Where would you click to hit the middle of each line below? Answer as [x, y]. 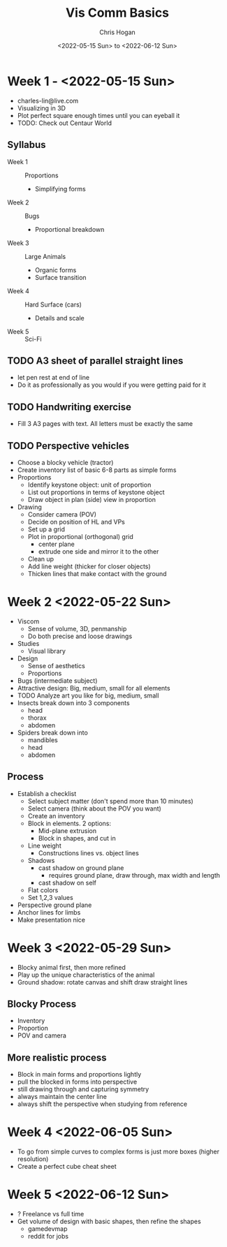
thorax [37, 718]
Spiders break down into [53, 732]
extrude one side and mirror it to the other [98, 551]
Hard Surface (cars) [53, 304]
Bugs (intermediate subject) [57, 680]
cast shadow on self [67, 883]
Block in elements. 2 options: [69, 823]
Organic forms [56, 270]
